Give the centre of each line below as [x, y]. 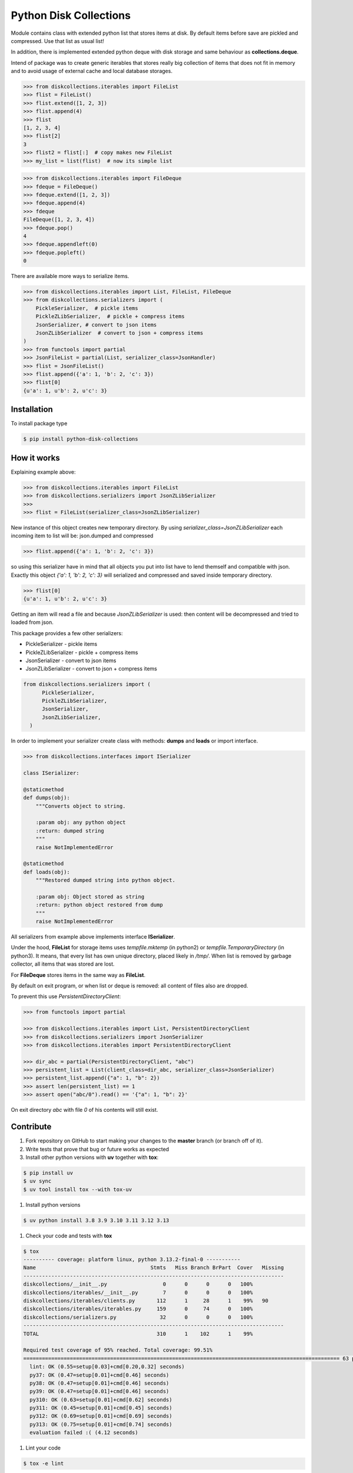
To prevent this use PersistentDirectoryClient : [66, 996]
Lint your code [43, 1448]
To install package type [39, 424]
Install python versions [53, 1204]
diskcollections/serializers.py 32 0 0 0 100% [138, 1317]
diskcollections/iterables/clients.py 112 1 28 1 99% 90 [146, 1300]
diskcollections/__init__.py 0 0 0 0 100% [138, 1284]
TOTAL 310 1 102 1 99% [138, 1334]
